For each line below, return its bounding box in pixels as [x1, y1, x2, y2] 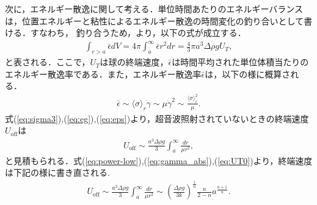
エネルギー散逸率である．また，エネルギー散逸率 [5, 67, 202, 80]
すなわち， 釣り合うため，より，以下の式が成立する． [30, 26, 246, 39]
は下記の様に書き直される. [5, 166, 110, 179]
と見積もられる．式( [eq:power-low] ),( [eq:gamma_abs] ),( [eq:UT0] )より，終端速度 [5, 154, 313, 167]
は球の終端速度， [100, 56, 169, 68]
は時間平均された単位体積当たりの [172, 56, 309, 68]
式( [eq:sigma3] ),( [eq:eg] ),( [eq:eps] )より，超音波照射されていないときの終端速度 [5, 112, 309, 124]
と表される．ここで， [5, 56, 90, 68]
